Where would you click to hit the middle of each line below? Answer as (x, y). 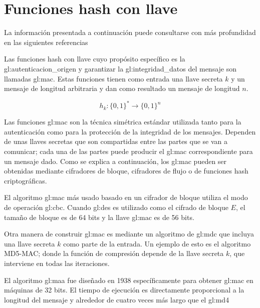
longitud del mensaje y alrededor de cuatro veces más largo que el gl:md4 (117, 299)
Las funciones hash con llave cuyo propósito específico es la (95, 59)
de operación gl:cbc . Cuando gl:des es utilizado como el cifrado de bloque (116, 207)
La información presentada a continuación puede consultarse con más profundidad (130, 32)
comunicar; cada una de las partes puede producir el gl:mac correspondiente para (128, 151)
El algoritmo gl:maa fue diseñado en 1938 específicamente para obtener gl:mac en (129, 280)
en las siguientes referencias (46, 42)
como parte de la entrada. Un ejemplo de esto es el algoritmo (157, 243)
